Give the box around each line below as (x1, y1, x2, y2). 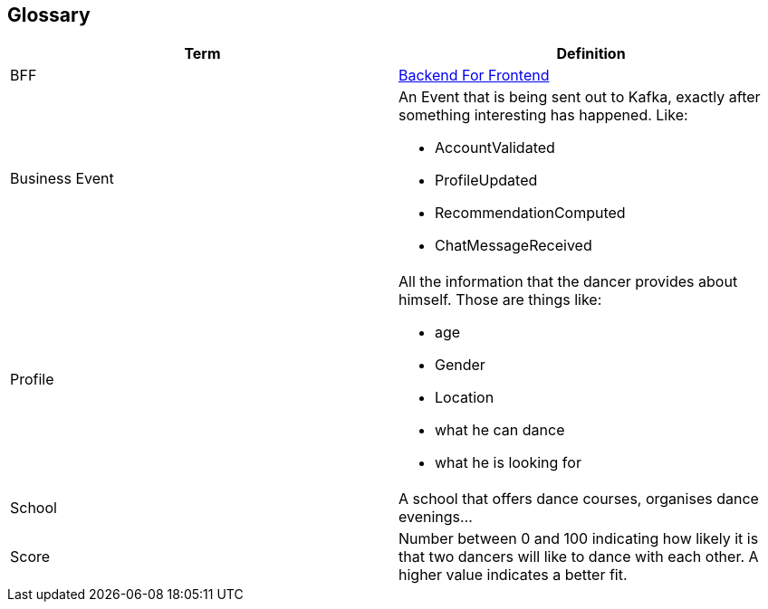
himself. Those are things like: (398, 290, 602, 309)
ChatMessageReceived (435, 236, 592, 255)
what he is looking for (435, 453, 581, 472)
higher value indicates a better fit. (398, 566, 628, 585)
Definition (556, 44, 626, 63)
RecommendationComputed (435, 204, 626, 223)
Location (435, 388, 494, 407)
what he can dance (435, 421, 565, 440)
